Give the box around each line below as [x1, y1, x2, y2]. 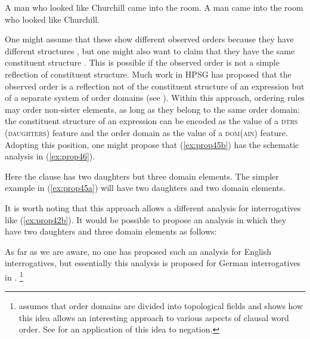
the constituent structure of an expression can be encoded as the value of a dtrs [5, 115, 298, 127]
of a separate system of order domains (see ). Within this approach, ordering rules [5, 91, 305, 104]
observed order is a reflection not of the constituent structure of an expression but [5, 79, 305, 92]
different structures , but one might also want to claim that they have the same [5, 44, 295, 57]
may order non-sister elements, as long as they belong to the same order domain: [5, 103, 300, 115]
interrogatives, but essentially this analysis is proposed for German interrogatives [5, 257, 301, 269]
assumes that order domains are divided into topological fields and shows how [18, 300, 303, 312]
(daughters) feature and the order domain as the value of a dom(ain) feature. [5, 126, 288, 138]
